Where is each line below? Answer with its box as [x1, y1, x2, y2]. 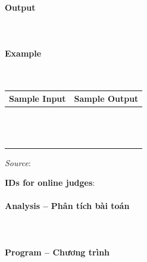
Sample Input [9, 92, 66, 105]
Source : [5, 156, 31, 169]
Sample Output [74, 92, 139, 105]
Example [5, 46, 42, 59]
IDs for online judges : [5, 176, 95, 189]
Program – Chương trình [5, 245, 110, 258]
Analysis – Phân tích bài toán [5, 199, 130, 212]
